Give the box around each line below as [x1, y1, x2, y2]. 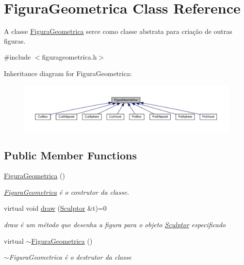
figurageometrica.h [42, 52, 97, 62]
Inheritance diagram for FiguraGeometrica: [4, 68, 132, 78]
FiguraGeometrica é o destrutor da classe [9, 252, 132, 262]
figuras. [4, 35, 26, 46]
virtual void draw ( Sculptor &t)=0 [4, 203, 107, 213]
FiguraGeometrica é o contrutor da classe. [4, 187, 129, 197]
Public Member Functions [4, 148, 137, 163]
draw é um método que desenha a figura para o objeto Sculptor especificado [4, 219, 226, 229]
